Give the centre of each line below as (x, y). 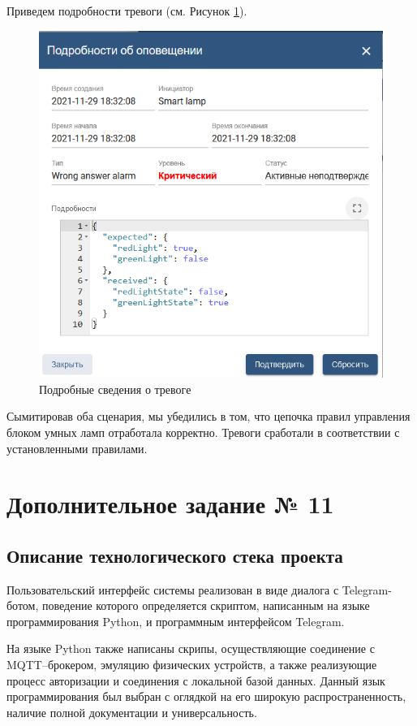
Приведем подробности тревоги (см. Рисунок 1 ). (127, 11)
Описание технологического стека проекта (175, 555)
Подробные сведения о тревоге (115, 389)
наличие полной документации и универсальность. (132, 712)
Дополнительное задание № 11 (170, 504)
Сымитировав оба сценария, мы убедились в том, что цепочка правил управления (208, 416)
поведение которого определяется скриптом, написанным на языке (206, 605)
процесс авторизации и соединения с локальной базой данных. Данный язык (196, 680)
